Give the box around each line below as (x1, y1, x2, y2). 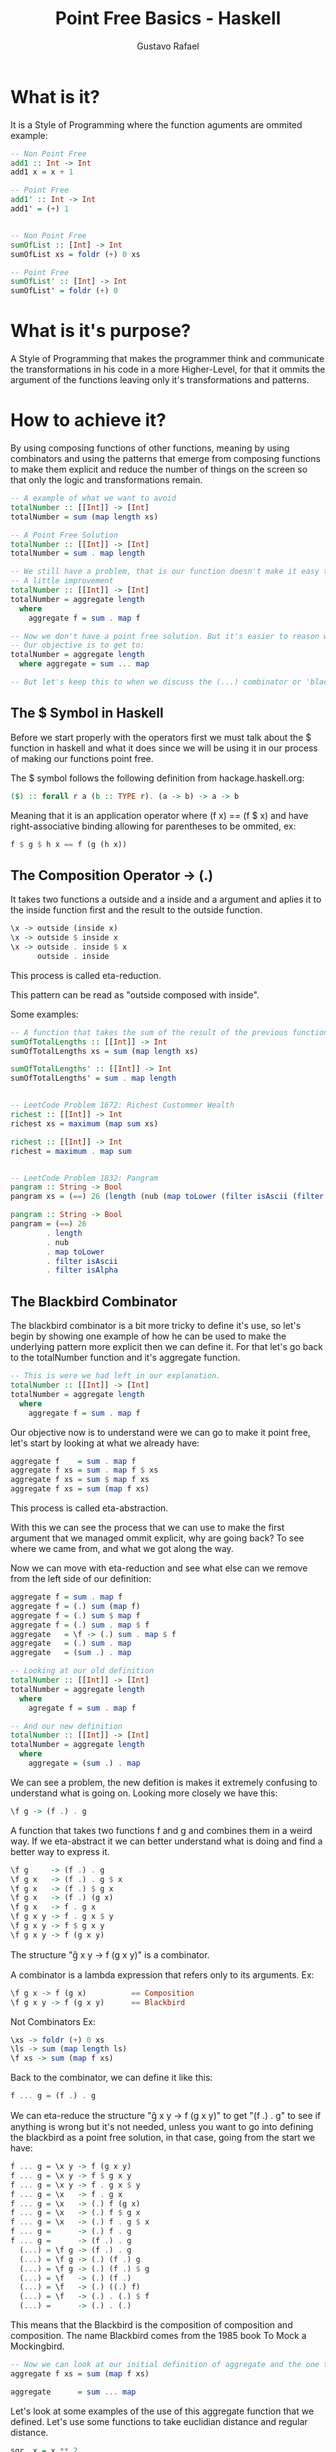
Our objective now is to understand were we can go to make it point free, (10, 1426, 311, 1438)
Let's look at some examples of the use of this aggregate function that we (10, 2405, 315, 2417)
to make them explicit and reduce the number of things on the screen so (10, 463, 308, 476)
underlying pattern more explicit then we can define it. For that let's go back (10, 1341, 324, 1353)
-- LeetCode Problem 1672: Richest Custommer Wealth (10, 1100, 235, 1111)
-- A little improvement (10, 576, 114, 586)
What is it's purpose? (10, 320, 192, 342)
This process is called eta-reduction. (10, 969, 162, 981)
